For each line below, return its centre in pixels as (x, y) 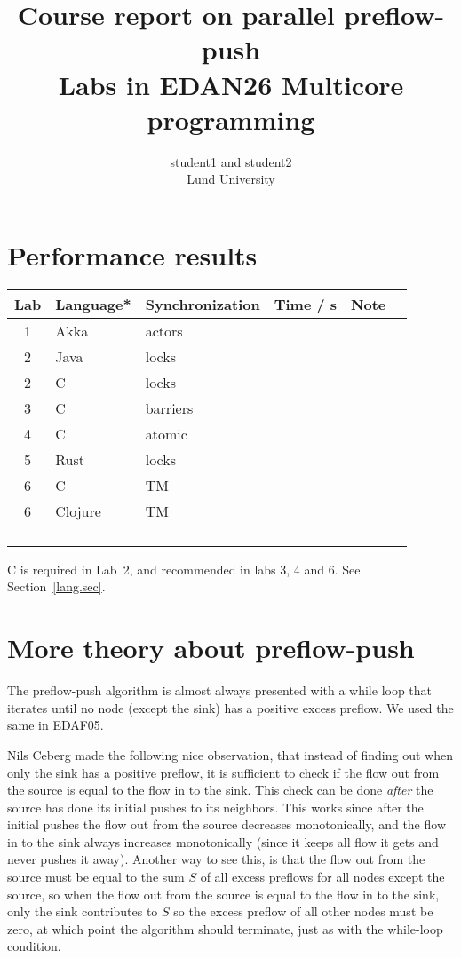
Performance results (132, 254)
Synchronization (203, 304)
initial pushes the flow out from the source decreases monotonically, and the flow (227, 824)
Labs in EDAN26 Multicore (231, 84)
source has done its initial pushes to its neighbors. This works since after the (215, 807)
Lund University (231, 179)
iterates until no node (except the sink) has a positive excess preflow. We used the (230, 707)
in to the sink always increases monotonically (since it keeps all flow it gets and (223, 841)
